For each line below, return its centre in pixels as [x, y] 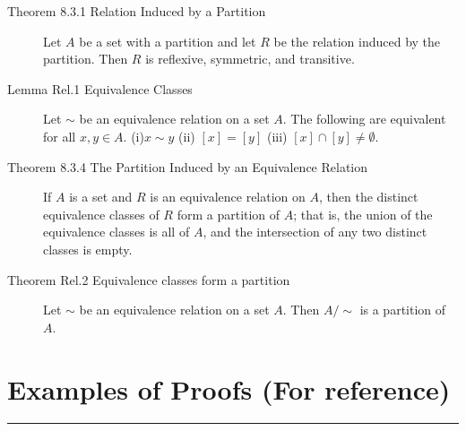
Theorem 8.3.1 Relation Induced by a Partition [137, 11]
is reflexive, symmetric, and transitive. [250, 59]
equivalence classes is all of [116, 232]
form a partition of [229, 214]
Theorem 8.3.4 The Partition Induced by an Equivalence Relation [188, 166]
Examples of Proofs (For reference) [229, 388]
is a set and [101, 197]
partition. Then [86, 59]
